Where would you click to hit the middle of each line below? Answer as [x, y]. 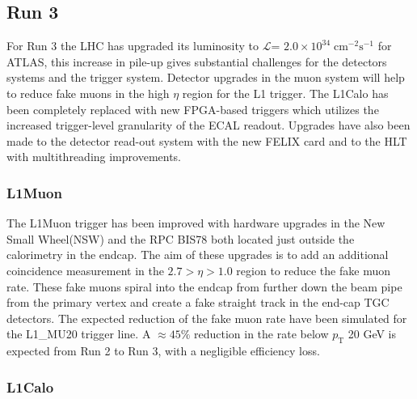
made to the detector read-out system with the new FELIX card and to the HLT [207, 140]
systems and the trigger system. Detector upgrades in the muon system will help [206, 77]
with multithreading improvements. [94, 157]
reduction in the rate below [261, 334]
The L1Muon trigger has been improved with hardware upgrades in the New [196, 223]
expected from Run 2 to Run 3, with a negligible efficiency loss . [163, 351]
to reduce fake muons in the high [88, 93]
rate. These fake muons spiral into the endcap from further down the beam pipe [204, 286]
